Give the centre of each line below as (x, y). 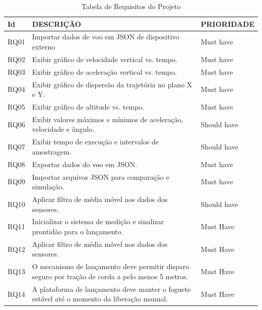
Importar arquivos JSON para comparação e (101, 176)
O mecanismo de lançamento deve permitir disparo (111, 266)
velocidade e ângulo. (63, 129)
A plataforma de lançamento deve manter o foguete (111, 289)
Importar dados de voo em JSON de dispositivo (106, 37)
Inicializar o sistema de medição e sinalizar (98, 221)
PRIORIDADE (227, 23)
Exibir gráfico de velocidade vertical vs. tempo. (105, 59)
